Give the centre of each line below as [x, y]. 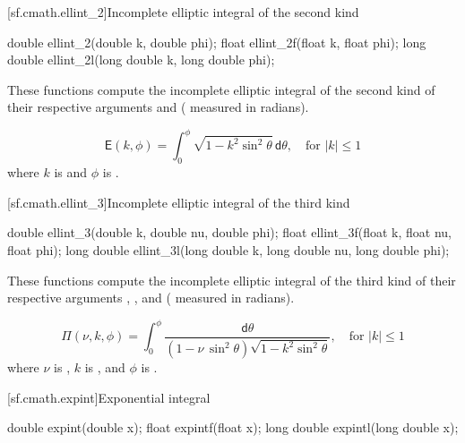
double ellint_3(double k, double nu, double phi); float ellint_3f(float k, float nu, [229, 232]
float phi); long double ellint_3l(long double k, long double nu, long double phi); [228, 250]
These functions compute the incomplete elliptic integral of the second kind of [221, 89]
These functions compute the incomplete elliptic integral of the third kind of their [232, 280]
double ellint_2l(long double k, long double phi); [141, 60]
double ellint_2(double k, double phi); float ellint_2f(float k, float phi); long [217, 42]
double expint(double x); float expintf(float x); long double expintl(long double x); [233, 427]
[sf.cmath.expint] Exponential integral [109, 397]
